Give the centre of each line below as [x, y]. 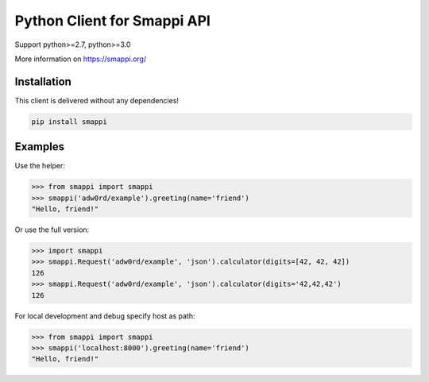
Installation [43, 81]
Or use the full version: [52, 230]
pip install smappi [69, 122]
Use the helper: [40, 166]
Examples [40, 147]
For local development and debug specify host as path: [105, 316]
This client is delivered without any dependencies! [97, 100]
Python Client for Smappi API [112, 21]
